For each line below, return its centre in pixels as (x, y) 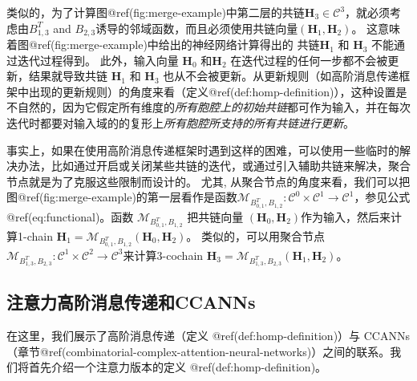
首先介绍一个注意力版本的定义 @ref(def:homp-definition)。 (178, 367)
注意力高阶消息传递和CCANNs (131, 302)
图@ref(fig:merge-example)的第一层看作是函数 (122, 197)
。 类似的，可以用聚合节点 (255, 235)
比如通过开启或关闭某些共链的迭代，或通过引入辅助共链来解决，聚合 (231, 166)
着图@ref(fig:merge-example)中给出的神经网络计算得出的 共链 (163, 45)
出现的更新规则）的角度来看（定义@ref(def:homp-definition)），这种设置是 (218, 91)
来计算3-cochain (163, 255)
